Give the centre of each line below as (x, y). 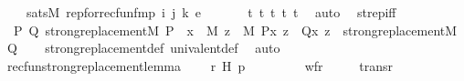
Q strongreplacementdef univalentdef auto (143, 48)
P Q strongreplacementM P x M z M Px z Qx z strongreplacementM (235, 30)
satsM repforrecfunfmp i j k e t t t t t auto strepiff (211, 12)
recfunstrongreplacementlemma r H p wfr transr (200, 65)
